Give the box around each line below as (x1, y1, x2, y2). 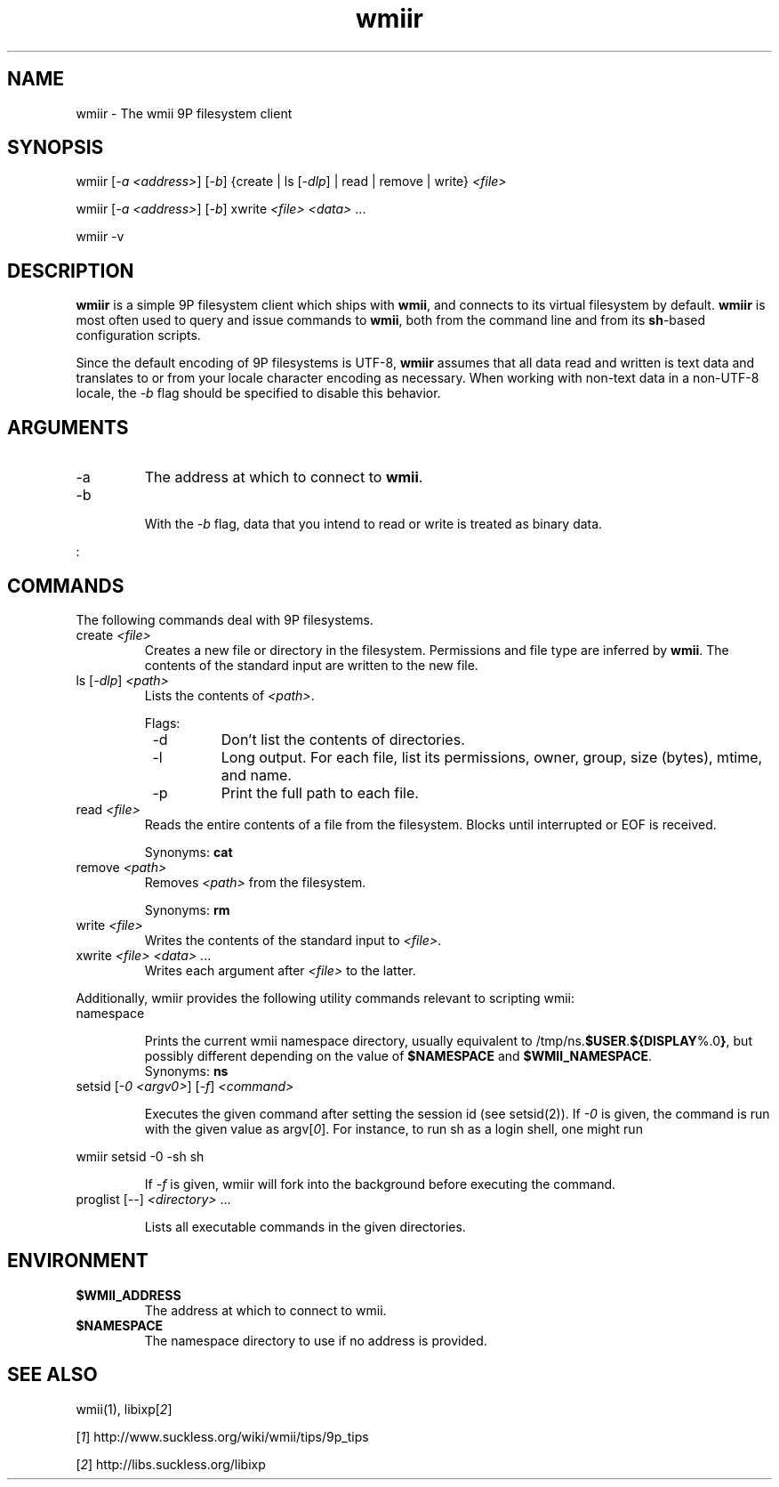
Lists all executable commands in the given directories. (144, 1218, 466, 1234)
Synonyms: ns (144, 1063, 229, 1079)
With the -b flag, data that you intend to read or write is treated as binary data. (144, 516, 603, 532)
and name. (221, 765, 292, 784)
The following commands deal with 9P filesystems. (76, 611, 373, 627)
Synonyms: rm (144, 901, 230, 917)
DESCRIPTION (7, 259, 134, 282)
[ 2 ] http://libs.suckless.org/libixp (76, 1456, 266, 1472)
